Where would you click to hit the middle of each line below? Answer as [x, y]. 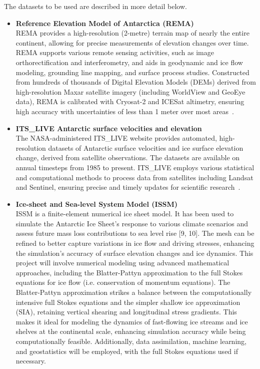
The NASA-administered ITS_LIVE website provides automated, [116, 138]
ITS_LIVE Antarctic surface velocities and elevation [109, 128]
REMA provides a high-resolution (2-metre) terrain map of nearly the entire [132, 33]
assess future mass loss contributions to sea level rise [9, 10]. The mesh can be [135, 233]
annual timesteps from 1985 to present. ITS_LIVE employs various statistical [135, 167]
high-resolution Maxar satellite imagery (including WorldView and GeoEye [130, 91]
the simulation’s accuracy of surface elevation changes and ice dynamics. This [134, 253]
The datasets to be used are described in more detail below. [95, 6]
